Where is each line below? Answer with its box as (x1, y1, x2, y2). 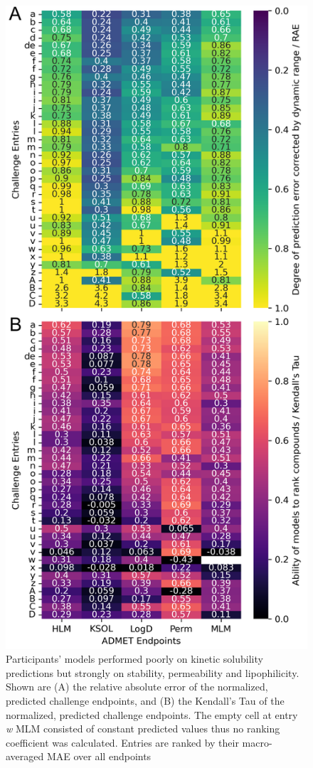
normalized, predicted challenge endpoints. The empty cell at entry (6, 707, 298, 722)
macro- (242, 735, 272, 750)
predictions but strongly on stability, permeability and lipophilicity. (6, 665, 299, 680)
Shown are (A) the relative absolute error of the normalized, (6, 679, 268, 694)
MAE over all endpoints (46, 749, 152, 764)
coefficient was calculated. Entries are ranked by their (6, 735, 239, 750)
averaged (6, 749, 44, 764)
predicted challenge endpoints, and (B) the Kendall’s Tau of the (6, 693, 285, 708)
